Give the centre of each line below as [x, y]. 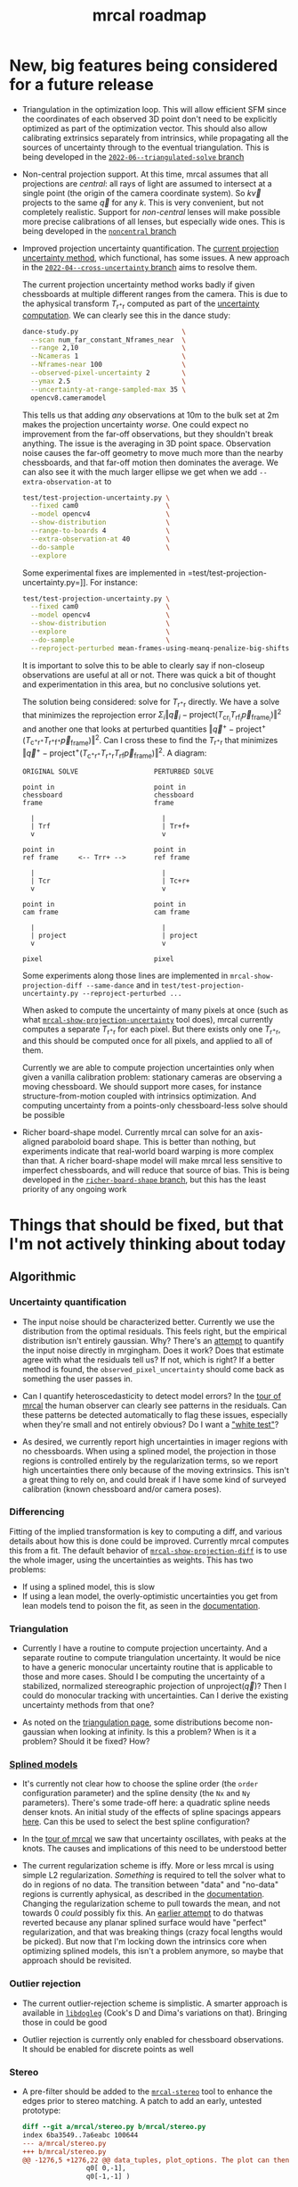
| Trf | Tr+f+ [110, 826]
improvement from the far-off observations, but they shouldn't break [148, 434]
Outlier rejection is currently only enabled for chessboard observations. [153, 2039]
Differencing [37, 1512]
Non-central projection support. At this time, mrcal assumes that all [145, 174]
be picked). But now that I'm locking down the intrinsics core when [144, 1942]
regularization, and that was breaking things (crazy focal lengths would [152, 1932]
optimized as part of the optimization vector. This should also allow [145, 128]
